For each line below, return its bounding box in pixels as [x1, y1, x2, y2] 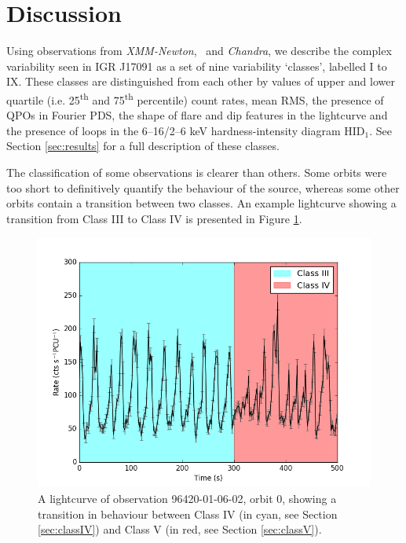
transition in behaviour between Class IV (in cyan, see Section [38, 505, 338, 522]
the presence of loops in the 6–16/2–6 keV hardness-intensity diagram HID [6, 122, 365, 138]
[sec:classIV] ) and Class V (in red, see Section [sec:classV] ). [38, 521, 322, 537]
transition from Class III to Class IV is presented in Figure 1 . [6, 210, 302, 226]
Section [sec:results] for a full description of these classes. [6, 138, 280, 154]
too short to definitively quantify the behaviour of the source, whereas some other [6, 179, 400, 196]
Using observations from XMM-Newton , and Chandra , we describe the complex [6, 42, 392, 59]
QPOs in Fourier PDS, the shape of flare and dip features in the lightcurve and [6, 107, 388, 123]
